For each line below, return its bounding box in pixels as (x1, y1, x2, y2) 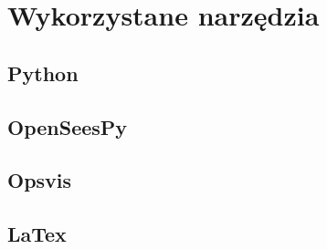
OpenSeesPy (7, 112, 128, 140)
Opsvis (7, 166, 72, 194)
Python (7, 58, 79, 87)
